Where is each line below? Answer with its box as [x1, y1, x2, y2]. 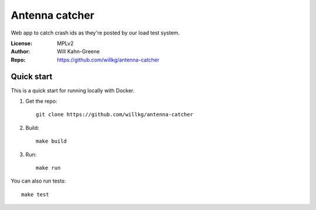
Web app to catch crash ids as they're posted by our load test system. [11, 29, 180, 36]
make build [36, 138, 67, 144]
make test [21, 191, 49, 198]
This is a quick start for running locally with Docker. [11, 87, 135, 94]
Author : [11, 48, 30, 55]
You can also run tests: [11, 177, 66, 184]
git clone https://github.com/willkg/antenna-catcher [36, 111, 193, 118]
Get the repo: [25, 98, 58, 105]
